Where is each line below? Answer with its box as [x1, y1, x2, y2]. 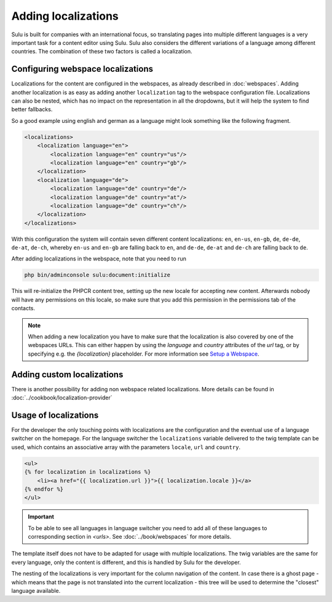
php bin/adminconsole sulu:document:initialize [24, 272, 170, 279]
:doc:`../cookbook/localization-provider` [11, 394, 113, 402]
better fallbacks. [11, 106, 53, 113]
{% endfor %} [24, 485, 64, 493]
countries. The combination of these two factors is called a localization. [11, 48, 192, 55]
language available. [11, 587, 61, 595]
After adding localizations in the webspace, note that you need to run [11, 255, 187, 262]
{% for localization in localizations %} [24, 469, 151, 475]
